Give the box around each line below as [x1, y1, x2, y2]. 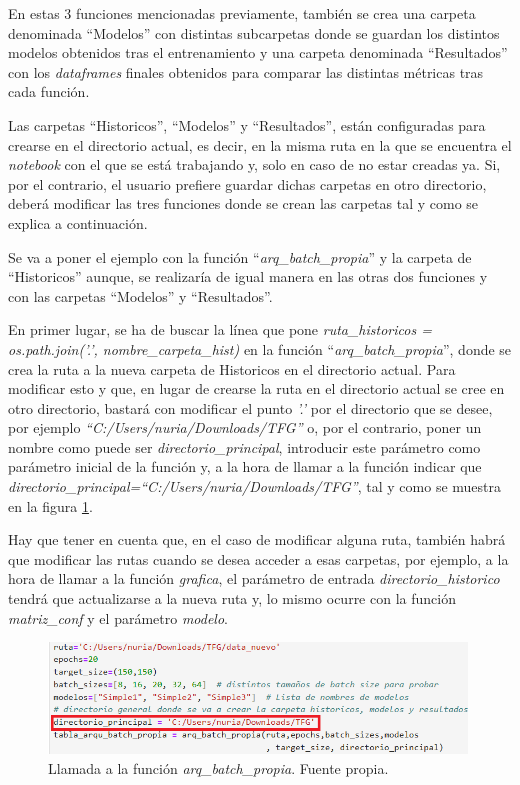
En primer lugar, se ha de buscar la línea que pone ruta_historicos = [8, 319, 432, 340]
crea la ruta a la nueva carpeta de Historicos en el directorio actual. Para [8, 358, 456, 379]
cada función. [8, 81, 90, 102]
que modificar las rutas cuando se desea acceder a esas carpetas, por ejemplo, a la [8, 548, 509, 569]
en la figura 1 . [8, 495, 93, 516]
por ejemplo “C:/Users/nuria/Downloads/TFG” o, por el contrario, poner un [8, 417, 482, 438]
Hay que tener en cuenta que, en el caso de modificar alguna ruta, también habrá [8, 529, 506, 550]
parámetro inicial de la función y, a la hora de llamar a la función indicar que [8, 456, 482, 477]
